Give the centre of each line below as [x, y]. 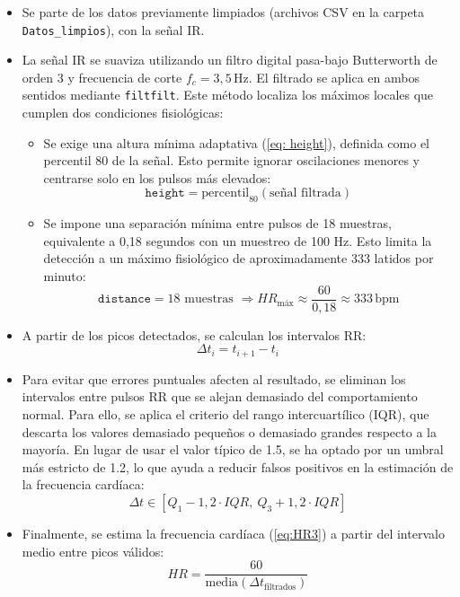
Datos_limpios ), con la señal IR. [113, 29]
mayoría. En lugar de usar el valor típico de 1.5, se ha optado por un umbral [233, 449]
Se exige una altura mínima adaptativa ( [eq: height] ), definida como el [237, 142]
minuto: [65, 276]
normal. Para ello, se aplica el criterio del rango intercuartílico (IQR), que [226, 413]
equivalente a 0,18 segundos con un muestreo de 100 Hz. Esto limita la [238, 240]
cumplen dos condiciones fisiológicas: [123, 113]
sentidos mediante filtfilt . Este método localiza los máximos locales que [228, 95]
